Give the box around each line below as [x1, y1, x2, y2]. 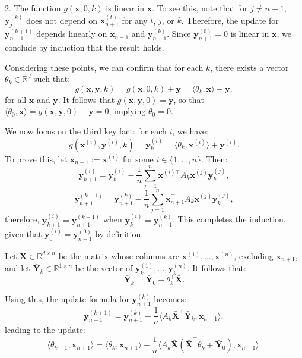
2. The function [5, 2, 61, 14]
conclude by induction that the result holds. [5, 41, 164, 53]
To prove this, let [5, 152, 68, 165]
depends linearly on [36, 27, 107, 40]
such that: [34, 73, 71, 85]
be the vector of [75, 262, 133, 274]
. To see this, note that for [152, 2, 248, 14]
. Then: [201, 152, 228, 165]
